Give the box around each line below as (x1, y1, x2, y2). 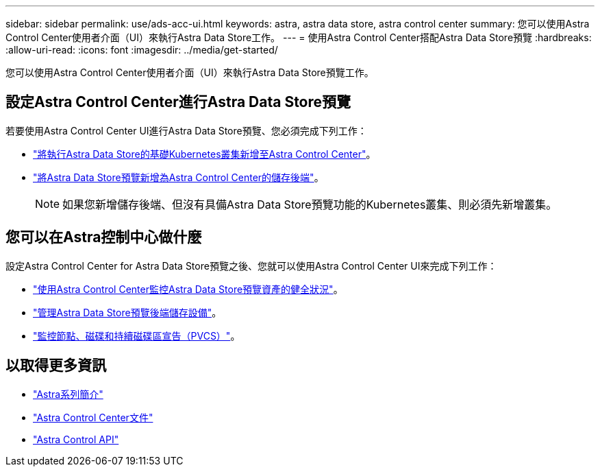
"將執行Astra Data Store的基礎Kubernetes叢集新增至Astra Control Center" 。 (33, 147, 376, 160)
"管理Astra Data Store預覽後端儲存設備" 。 (33, 306, 222, 318)
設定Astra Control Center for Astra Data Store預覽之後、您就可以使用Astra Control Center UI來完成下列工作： (5, 259, 497, 272)
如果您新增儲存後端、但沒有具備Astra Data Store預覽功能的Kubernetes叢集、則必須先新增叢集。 (62, 197, 558, 211)
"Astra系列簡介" (33, 388, 103, 400)
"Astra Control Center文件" (33, 411, 153, 423)
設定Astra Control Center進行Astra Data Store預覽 (5, 93, 351, 111)
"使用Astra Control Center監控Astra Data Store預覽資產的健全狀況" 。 (33, 283, 343, 295)
